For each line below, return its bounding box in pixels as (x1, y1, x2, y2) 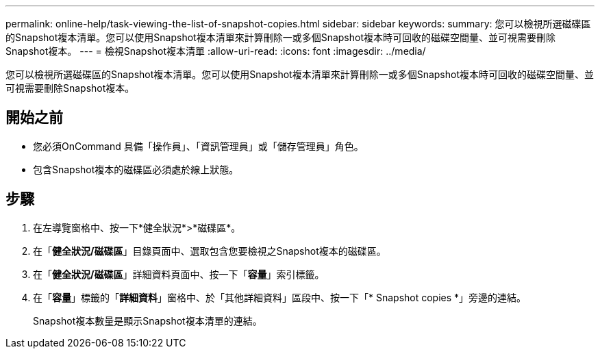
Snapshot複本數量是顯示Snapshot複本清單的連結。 (33, 314, 262, 327)
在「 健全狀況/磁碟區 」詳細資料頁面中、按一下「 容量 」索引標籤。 (33, 268, 325, 280)
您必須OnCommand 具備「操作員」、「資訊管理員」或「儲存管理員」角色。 (33, 140, 364, 152)
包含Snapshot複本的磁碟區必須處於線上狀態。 (33, 163, 239, 175)
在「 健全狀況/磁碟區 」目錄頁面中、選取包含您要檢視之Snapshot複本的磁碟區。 (33, 244, 386, 257)
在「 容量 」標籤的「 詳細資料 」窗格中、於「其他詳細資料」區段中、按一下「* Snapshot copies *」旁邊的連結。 (33, 291, 527, 303)
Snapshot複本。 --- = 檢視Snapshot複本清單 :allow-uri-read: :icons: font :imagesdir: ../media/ (5, 45, 426, 57)
